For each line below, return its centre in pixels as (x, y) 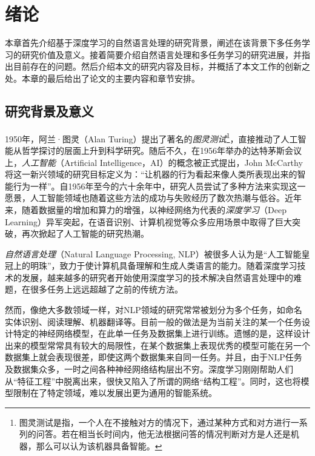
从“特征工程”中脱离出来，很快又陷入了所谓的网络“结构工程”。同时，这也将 (153, 381)
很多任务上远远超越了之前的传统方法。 (106, 289)
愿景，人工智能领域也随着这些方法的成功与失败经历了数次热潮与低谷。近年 (153, 198)
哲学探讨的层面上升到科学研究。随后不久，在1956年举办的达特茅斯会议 (161, 150)
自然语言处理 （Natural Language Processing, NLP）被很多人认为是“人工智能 (153, 253)
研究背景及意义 (49, 111)
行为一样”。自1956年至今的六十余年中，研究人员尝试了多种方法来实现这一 (159, 186)
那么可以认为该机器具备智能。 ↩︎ (99, 446)
